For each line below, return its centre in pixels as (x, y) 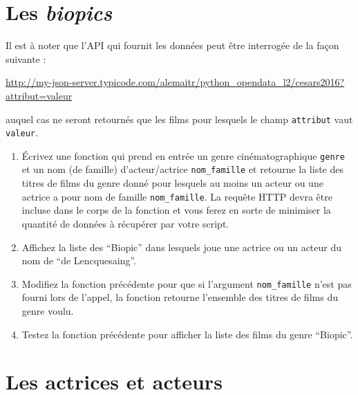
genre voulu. (48, 311)
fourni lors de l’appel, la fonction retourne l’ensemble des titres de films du (180, 297)
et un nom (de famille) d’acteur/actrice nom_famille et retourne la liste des (182, 169)
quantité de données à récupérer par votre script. (125, 223)
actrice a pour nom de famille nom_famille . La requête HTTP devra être (177, 196)
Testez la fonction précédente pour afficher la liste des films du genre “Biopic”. (187, 334)
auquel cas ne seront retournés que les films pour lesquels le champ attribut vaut (179, 119)
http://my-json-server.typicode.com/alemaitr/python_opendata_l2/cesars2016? (175, 82)
